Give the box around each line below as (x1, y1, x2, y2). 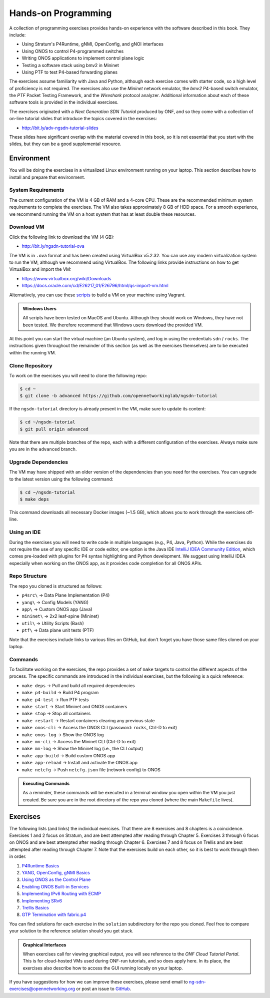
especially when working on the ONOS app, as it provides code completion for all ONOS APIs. (9, 560, 202, 566)
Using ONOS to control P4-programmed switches (21, 48, 124, 54)
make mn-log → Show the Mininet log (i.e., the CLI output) (21, 746, 143, 752)
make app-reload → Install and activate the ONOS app (21, 760, 137, 766)
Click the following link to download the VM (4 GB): (9, 234, 114, 240)
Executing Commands (22, 780, 70, 786)
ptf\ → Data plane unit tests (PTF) (21, 627, 94, 633)
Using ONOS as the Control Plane (21, 876, 91, 883)
